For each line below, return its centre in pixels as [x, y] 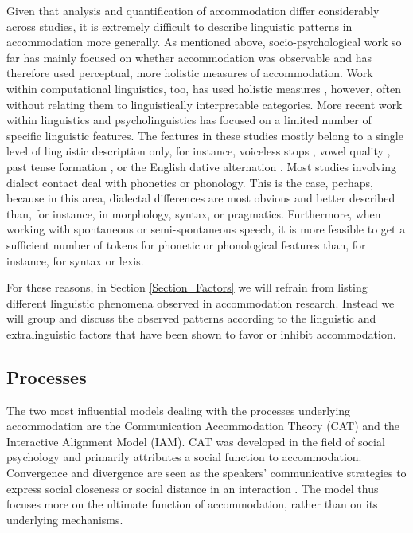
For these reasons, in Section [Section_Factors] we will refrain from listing [187, 287]
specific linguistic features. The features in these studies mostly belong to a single [205, 135]
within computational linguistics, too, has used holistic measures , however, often [204, 88]
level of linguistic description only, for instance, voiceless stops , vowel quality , [199, 151]
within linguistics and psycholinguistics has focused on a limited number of [189, 120]
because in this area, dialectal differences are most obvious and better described [201, 198]
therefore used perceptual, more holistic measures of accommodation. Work [190, 73]
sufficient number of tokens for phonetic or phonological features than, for [186, 244]
